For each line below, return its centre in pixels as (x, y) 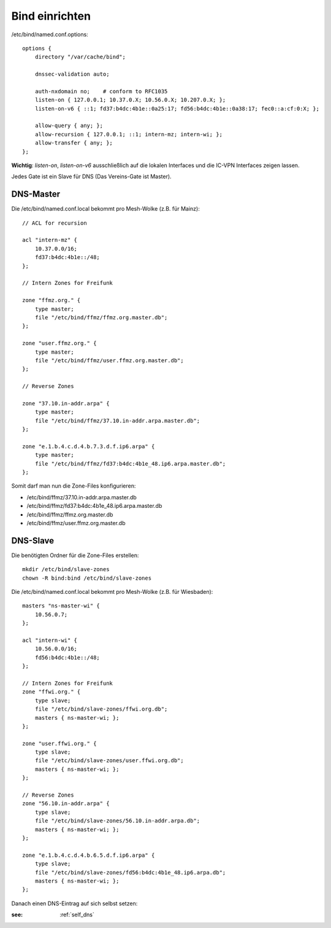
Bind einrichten (51, 16)
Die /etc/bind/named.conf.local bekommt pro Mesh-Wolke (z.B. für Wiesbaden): (112, 592)
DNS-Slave (33, 540)
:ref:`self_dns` (77, 914)
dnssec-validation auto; (72, 74)
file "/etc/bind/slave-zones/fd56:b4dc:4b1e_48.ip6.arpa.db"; (130, 872)
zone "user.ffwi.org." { (59, 743)
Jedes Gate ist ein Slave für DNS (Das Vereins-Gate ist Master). (91, 177)
